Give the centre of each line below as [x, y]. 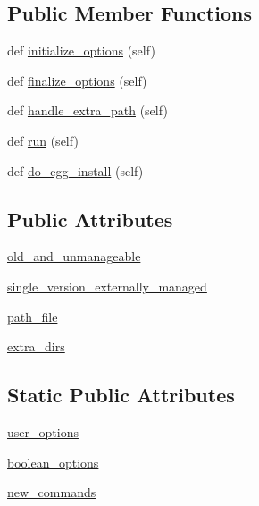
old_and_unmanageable [74, 256]
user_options [43, 431]
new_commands [52, 492]
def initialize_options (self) [81, 51]
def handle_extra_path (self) [88, 110]
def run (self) [43, 140]
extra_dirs [36, 346]
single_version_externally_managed [107, 286]
